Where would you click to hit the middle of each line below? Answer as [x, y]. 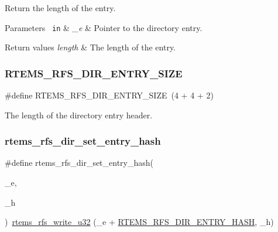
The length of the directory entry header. [79, 115]
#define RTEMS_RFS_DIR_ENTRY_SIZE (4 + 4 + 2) [109, 95]
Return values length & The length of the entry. [90, 47]
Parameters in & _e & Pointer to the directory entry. [104, 27]
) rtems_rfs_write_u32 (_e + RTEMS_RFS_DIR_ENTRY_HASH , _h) [139, 222]
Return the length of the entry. [60, 8]
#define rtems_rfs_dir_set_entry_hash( [79, 163]
